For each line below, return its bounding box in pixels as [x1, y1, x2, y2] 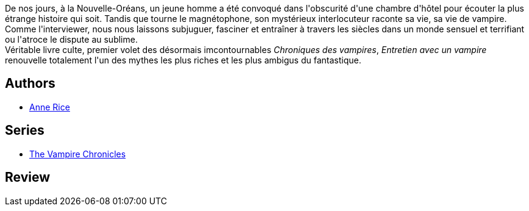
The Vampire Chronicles [29, 148, 126, 159]
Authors [5, 76, 55, 91]
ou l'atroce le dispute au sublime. [5, 34, 138, 45]
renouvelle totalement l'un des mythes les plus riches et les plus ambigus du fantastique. [5, 55, 361, 65]
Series [5, 123, 44, 138]
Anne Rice [29, 101, 70, 112]
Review [5, 170, 51, 185]
